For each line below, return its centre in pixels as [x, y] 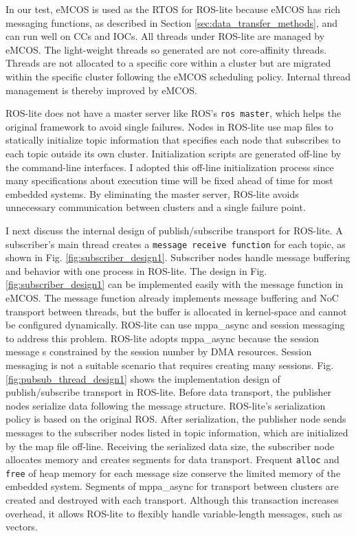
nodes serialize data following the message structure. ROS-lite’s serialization [166, 405]
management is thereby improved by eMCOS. [101, 90]
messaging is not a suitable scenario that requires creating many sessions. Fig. [170, 365]
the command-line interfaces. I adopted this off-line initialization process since [170, 167]
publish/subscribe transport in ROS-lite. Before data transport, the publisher [169, 392]
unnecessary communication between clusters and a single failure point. [156, 207]
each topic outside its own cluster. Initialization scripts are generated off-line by [174, 153]
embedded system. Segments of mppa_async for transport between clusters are [172, 486]
